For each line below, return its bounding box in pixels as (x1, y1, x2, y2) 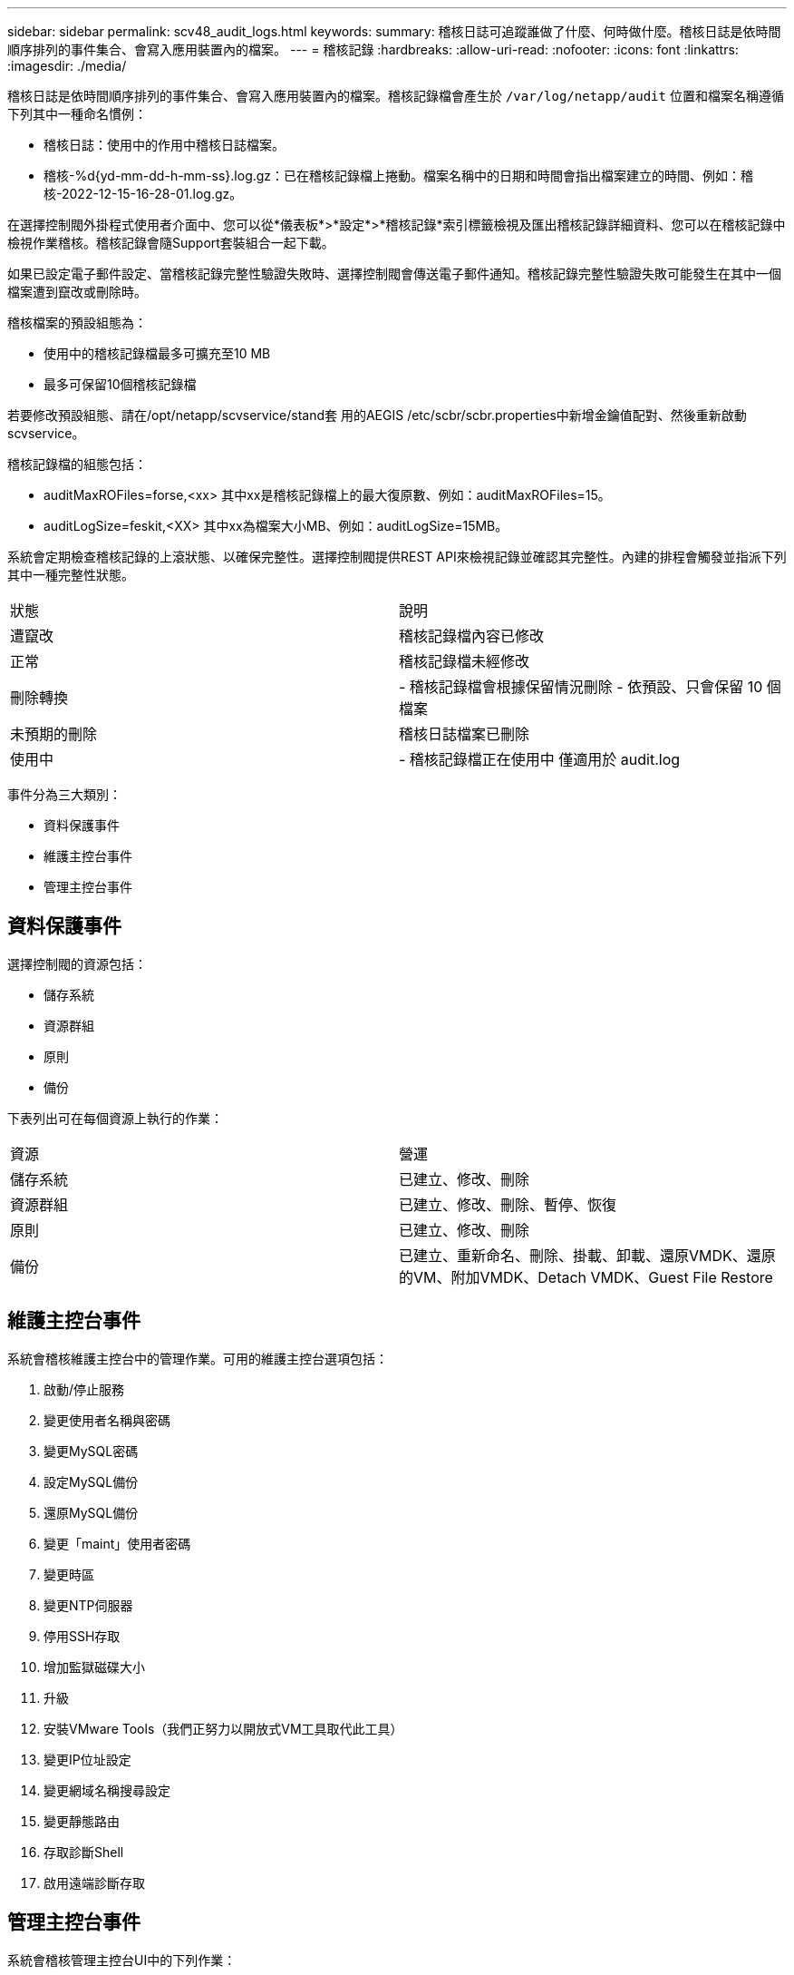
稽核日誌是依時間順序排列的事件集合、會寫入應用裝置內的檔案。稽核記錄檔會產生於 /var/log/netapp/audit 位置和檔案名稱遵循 (7, 88, 784, 103)
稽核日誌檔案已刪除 (399, 725, 530, 743)
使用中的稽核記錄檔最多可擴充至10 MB (44, 346, 271, 361)
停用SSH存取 (44, 1628, 121, 1644)
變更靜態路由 (44, 1813, 120, 1829)
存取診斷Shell (44, 1843, 124, 1860)
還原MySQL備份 (44, 1504, 139, 1520)
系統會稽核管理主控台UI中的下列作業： (7, 1951, 237, 1968)
